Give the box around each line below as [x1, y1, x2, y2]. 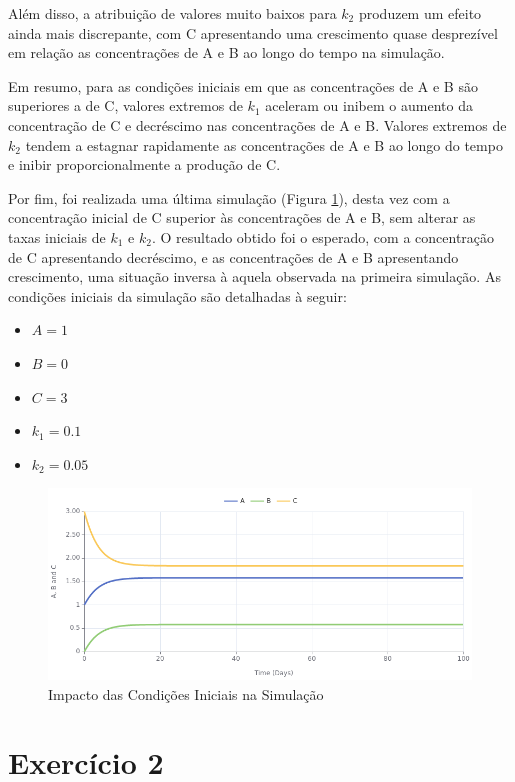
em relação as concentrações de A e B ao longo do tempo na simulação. [8, 42, 445, 63]
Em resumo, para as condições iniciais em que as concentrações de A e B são [8, 75, 478, 96]
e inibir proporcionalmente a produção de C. [8, 154, 281, 175]
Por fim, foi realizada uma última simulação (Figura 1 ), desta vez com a [8, 187, 450, 208]
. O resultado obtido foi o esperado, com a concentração [151, 226, 495, 247]
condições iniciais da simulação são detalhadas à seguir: [8, 285, 347, 306]
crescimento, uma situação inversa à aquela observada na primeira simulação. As [8, 266, 501, 287]
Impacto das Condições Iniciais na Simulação [48, 683, 324, 704]
